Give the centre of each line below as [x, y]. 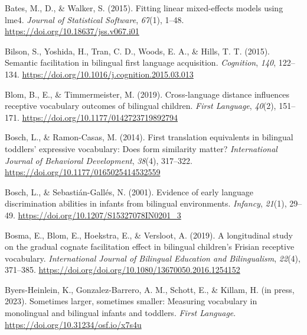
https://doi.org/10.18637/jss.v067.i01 [72, 31]
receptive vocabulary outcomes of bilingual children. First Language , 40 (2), [141, 106]
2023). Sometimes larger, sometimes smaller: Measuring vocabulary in [131, 301]
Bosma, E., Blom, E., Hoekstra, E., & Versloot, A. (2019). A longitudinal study [149, 235]
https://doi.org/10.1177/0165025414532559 [83, 172]
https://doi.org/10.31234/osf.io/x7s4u [73, 324]
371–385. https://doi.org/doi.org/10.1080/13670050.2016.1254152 [123, 270]
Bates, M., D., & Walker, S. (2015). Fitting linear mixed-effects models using [144, 8]
